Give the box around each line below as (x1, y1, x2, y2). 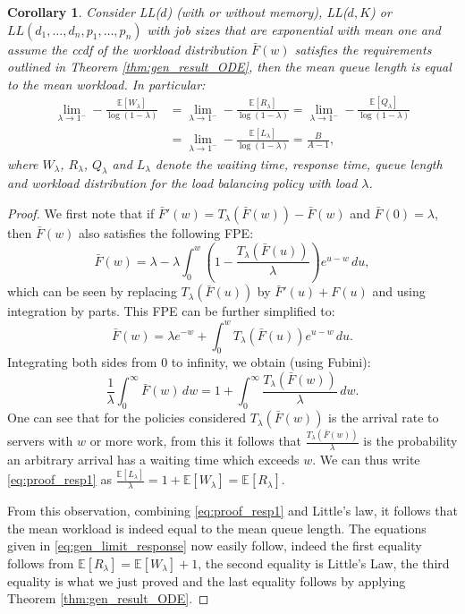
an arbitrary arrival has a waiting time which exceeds (7, 450, 300, 469)
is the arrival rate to (328, 408, 439, 427)
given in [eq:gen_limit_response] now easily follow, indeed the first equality (7, 536, 422, 555)
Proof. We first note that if (7, 203, 155, 222)
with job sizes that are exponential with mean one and (147, 20, 441, 38)
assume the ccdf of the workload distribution (7, 39, 248, 58)
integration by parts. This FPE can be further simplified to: (7, 302, 335, 320)
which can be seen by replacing (7, 282, 177, 301)
